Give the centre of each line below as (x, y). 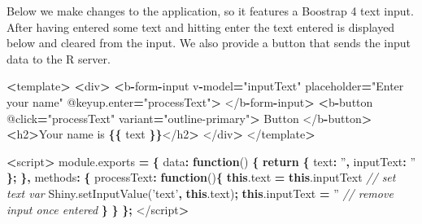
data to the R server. (59, 58)
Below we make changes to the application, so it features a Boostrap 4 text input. (210, 11)
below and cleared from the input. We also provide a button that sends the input (209, 43)
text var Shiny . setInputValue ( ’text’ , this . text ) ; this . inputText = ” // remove (200, 193)
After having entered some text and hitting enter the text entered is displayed (201, 26)
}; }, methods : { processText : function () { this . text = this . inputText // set (201, 177)
